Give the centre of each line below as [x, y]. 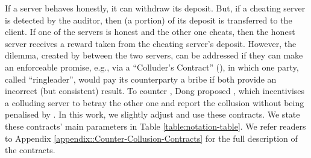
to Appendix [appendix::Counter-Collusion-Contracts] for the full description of [151, 138]
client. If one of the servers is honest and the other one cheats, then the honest [150, 32]
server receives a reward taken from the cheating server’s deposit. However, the [151, 43]
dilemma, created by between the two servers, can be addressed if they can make [154, 55]
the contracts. [30, 150]
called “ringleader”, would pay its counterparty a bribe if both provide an [141, 79]
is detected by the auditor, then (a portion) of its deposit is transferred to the [149, 20]
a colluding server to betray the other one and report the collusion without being [155, 102]
